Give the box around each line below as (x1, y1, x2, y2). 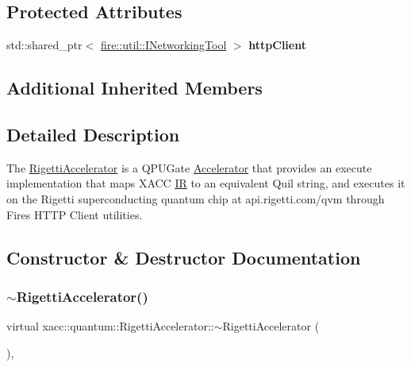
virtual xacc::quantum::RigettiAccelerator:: (6, 318, 214, 334)
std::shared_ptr (6, 37, 83, 53)
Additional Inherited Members (6, 75, 263, 100)
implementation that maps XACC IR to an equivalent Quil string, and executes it (6, 175, 405, 191)
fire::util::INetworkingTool (100, 37, 227, 53)
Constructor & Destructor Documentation (6, 245, 361, 269)
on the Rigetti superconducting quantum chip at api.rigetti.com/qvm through (6, 190, 385, 207)
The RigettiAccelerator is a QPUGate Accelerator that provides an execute (6, 159, 372, 176)
